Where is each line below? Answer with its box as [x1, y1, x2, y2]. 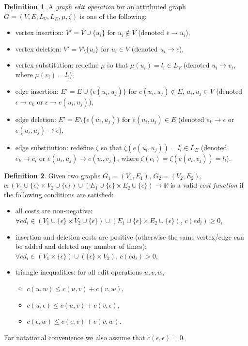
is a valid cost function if [170, 180, 244, 190]
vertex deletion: [15, 43, 62, 53]
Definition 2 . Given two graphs [4, 170, 101, 180]
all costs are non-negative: [15, 206, 93, 216]
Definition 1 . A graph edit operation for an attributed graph [4, 1, 186, 11]
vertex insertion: [15, 27, 64, 37]
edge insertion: [15, 86, 59, 96]
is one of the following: [79, 11, 147, 21]
